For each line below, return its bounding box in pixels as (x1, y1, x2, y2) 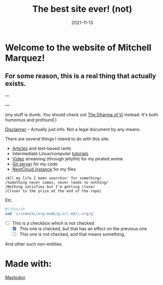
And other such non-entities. (5, 241, 63, 247)
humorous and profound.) (5, 117, 57, 123)
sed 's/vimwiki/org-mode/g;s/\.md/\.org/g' (5, 211, 95, 216)
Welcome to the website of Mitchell (5, 42, 152, 53)
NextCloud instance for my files (12, 166, 76, 172)
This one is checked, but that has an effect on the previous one (19, 226, 147, 232)
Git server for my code (12, 161, 58, 167)
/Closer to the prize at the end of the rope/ (5, 188, 102, 193)
